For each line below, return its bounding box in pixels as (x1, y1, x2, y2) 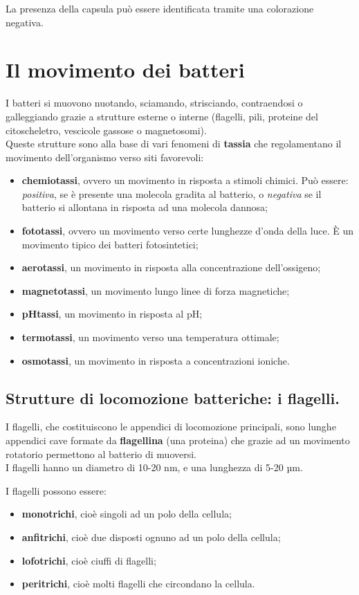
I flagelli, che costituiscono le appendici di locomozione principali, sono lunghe (6, 419, 336, 434)
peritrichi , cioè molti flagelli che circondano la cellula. (21, 576, 255, 591)
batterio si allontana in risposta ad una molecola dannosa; (21, 200, 268, 214)
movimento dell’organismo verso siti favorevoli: (6, 149, 204, 164)
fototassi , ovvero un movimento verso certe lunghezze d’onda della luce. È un (21, 223, 354, 238)
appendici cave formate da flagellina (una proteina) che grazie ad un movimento (6, 433, 350, 448)
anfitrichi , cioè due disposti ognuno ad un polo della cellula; (21, 529, 281, 544)
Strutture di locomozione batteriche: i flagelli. (6, 387, 340, 408)
